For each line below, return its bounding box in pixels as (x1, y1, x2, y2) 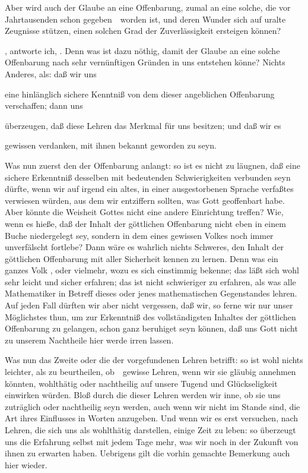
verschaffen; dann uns (5, 99, 83, 112)
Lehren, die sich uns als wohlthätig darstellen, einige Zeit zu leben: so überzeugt (5, 424, 296, 436)
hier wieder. (5, 458, 47, 471)
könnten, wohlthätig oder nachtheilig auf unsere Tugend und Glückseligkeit (5, 377, 278, 389)
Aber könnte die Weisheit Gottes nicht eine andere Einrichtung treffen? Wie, (5, 206, 284, 218)
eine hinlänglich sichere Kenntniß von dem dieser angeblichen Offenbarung (5, 87, 275, 100)
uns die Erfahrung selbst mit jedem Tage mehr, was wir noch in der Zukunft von (5, 435, 299, 447)
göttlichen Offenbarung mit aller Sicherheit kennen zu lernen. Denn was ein (5, 252, 278, 264)
